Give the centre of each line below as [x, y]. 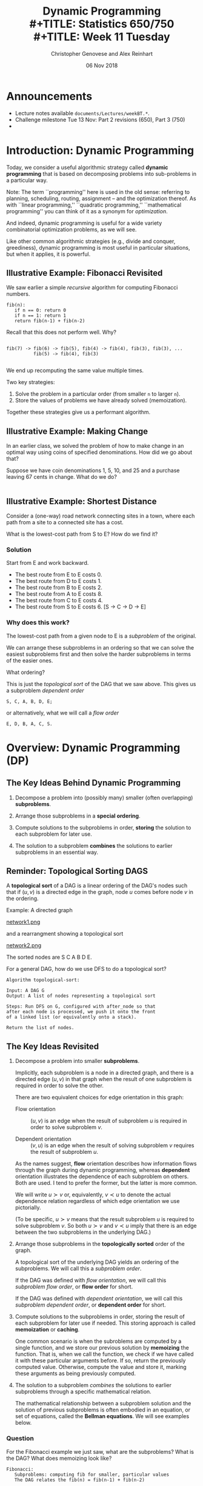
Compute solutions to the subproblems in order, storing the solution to [103, 827]
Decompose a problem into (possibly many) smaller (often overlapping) [104, 798]
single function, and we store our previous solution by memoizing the [102, 1348]
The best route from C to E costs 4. [59, 601]
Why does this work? [38, 622]
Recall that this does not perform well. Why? [62, 332]
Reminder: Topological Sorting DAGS [77, 871]
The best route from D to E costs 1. [58, 581]
